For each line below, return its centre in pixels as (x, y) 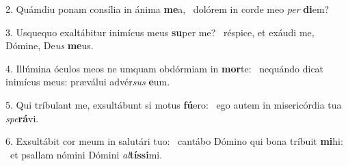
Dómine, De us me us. (50, 45)
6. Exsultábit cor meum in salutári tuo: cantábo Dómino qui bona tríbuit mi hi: (174, 141)
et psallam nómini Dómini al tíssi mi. (86, 154)
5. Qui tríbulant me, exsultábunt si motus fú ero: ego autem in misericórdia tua (174, 104)
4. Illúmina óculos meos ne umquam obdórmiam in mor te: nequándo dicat (165, 68)
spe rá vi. (22, 118)
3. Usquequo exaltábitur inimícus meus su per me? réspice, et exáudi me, (160, 32)
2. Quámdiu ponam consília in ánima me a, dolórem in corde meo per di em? (168, 9)
